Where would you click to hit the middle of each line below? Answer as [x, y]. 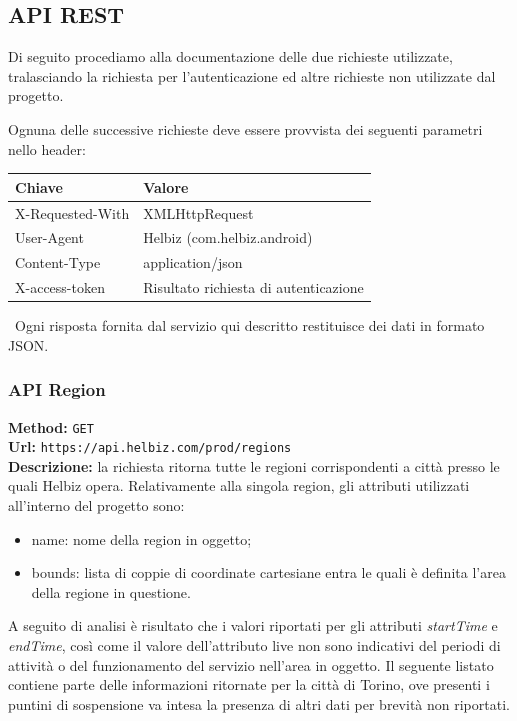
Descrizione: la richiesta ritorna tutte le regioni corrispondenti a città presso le [254, 465]
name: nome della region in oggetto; [141, 538]
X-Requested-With [72, 212]
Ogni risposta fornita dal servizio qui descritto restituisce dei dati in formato [249, 325]
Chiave [39, 186]
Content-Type [58, 262]
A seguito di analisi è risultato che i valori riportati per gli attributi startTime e [253, 625]
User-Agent [49, 237]
